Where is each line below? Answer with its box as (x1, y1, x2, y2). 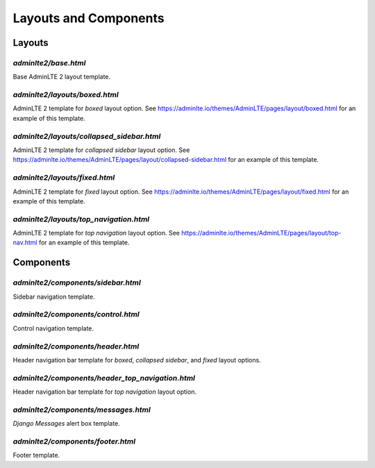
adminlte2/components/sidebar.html (12, 278, 142, 287)
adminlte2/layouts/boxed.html (12, 90, 119, 100)
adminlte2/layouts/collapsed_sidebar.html (12, 131, 161, 141)
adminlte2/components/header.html (12, 341, 140, 351)
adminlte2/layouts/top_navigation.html (12, 214, 150, 224)
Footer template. (12, 451, 60, 460)
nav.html (12, 238, 37, 246)
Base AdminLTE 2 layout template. (12, 73, 111, 81)
